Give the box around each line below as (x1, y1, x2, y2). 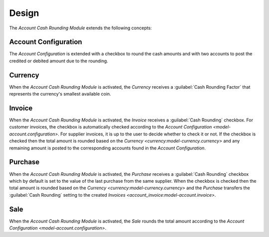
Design (9, 7, 39, 18)
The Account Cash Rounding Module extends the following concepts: (9, 25, 152, 31)
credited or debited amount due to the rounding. (9, 58, 108, 64)
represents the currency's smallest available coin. (9, 91, 112, 97)
